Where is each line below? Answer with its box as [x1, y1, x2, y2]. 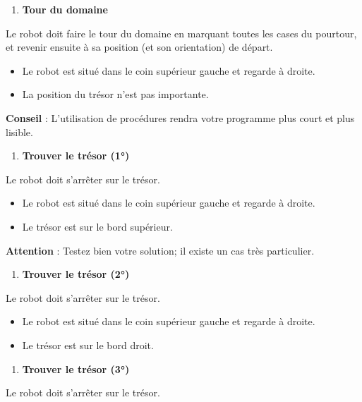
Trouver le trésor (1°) [22, 148, 130, 163]
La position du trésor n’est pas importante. [22, 87, 209, 102]
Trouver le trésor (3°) [22, 361, 130, 376]
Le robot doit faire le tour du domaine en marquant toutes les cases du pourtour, [6, 25, 357, 40]
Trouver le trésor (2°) [22, 267, 130, 281]
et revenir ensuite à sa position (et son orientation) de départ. [6, 39, 273, 54]
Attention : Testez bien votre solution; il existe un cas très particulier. [6, 243, 315, 257]
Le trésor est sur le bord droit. [22, 337, 154, 352]
